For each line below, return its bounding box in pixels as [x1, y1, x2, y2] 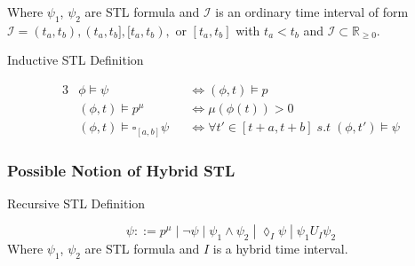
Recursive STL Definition [7, 193, 146, 212]
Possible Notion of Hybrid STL [7, 159, 235, 181]
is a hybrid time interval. [212, 239, 348, 258]
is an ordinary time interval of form [215, 3, 409, 20]
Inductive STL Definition [7, 51, 144, 69]
